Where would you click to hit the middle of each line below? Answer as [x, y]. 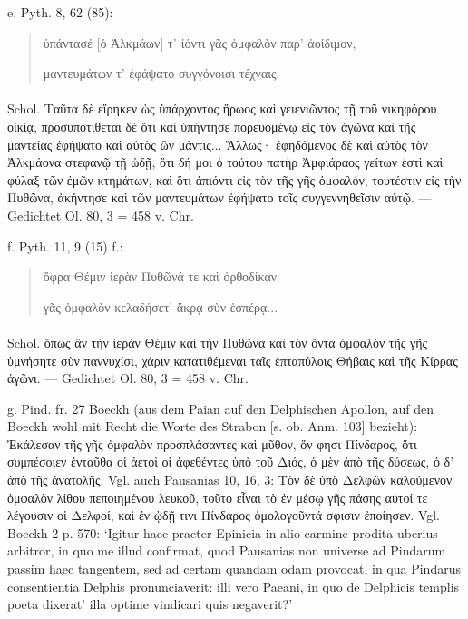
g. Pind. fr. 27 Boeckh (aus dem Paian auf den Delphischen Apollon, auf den [221, 408]
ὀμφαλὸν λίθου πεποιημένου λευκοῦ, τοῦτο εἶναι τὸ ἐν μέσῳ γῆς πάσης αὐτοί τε [218, 497]
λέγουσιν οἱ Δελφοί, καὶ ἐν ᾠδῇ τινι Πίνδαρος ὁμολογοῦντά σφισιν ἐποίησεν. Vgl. [224, 515]
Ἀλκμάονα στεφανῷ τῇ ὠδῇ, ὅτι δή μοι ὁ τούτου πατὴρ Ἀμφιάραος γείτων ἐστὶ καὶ [225, 162]
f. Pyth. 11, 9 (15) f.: [65, 246]
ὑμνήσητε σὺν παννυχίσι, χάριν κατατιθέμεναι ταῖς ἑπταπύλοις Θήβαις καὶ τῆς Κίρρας [233, 360]
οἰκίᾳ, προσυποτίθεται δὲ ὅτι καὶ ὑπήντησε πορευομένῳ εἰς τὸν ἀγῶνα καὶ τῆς [212, 126]
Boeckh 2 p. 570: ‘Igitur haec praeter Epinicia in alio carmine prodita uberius [223, 532]
